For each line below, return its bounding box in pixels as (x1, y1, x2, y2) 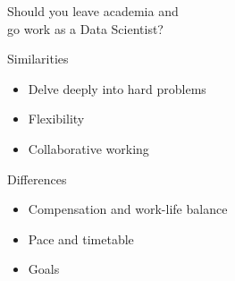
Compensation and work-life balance (28, 200, 228, 218)
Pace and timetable (28, 229, 134, 248)
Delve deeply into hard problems (28, 79, 206, 98)
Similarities (7, 49, 69, 68)
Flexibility (28, 109, 85, 128)
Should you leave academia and (7, 2, 179, 20)
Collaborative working (28, 139, 149, 158)
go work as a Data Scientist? (7, 19, 164, 38)
